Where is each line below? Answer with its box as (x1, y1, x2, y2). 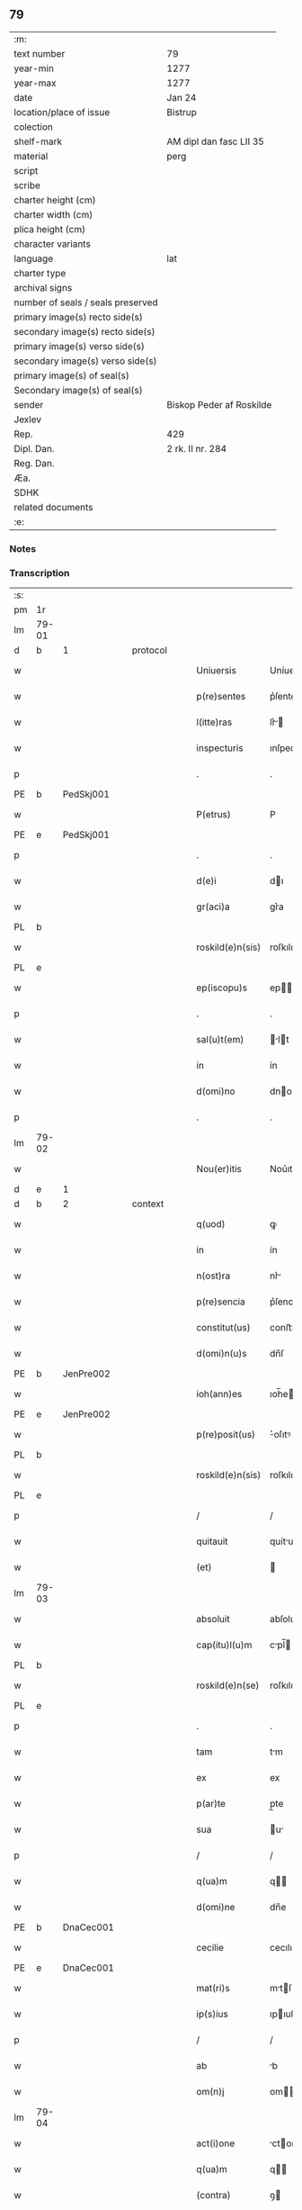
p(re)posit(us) (196, 1429, 256, 1441)
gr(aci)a (196, 900, 231, 913)
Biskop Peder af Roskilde (166, 398, 272, 410)
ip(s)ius (196, 2007, 229, 2020)
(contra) (196, 2189, 231, 2202)
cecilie (196, 1942, 225, 1954)
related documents (13, 501, 93, 513)
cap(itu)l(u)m (196, 1638, 253, 1651)
